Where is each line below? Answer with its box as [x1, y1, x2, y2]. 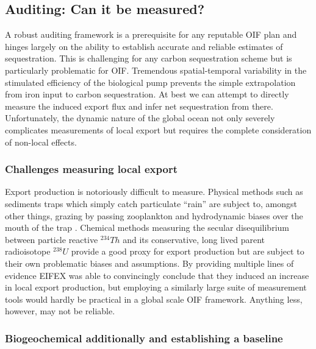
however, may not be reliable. [5, 305, 115, 317]
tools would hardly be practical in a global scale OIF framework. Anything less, [5, 292, 303, 305]
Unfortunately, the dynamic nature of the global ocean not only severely [5, 111, 275, 124]
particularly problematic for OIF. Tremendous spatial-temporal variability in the [5, 63, 307, 76]
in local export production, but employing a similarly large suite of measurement [5, 281, 307, 294]
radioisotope [5, 245, 51, 258]
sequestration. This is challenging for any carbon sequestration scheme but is [5, 52, 292, 65]
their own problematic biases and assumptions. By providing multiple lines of [5, 256, 294, 269]
